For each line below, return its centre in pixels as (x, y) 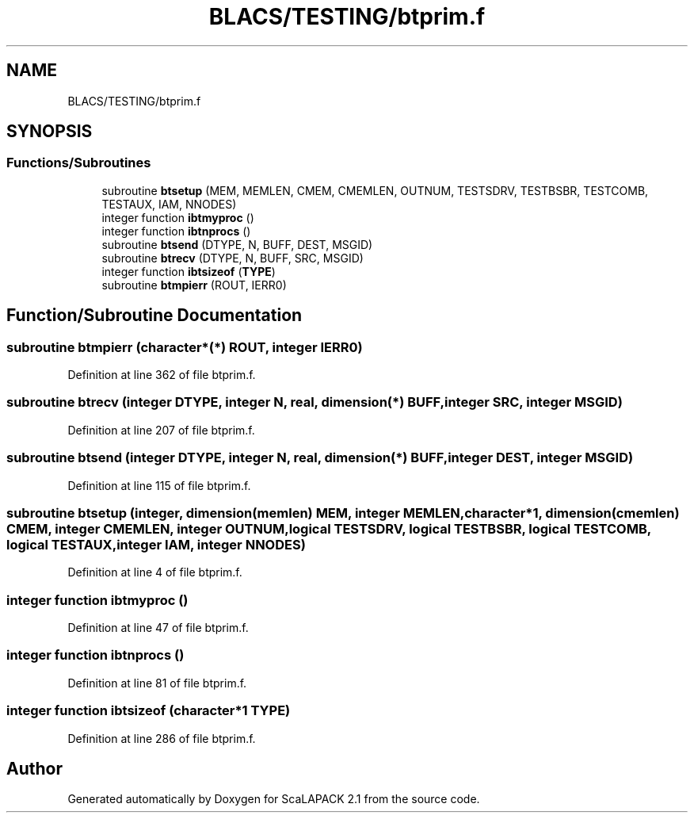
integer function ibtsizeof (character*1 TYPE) (149, 711)
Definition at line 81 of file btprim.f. (157, 683)
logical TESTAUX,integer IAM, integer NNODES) (156, 544)
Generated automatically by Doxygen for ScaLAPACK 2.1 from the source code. (274, 799)
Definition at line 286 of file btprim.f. (162, 738)
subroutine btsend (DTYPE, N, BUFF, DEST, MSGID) (237, 244)
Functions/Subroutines (79, 163)
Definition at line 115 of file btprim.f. (159, 485)
